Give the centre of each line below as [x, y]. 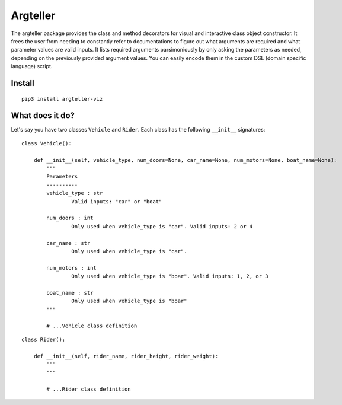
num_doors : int [70, 218]
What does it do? [43, 116]
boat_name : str [70, 293]
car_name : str [68, 243]
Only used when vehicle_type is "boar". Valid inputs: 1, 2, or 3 [170, 276]
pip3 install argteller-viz [62, 99]
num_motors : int [72, 268]
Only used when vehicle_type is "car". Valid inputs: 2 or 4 [162, 226]
